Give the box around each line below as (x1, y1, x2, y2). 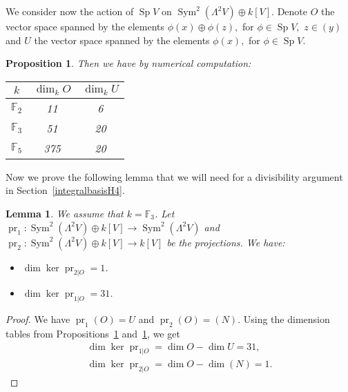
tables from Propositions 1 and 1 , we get (6, 326, 180, 340)
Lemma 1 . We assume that (6, 206, 124, 220)
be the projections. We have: (166, 235, 285, 249)
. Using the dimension (238, 312, 330, 326)
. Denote (271, 4, 307, 18)
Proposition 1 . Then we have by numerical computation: (6, 56, 251, 70)
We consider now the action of (6, 4, 134, 18)
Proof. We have (6, 312, 70, 326)
